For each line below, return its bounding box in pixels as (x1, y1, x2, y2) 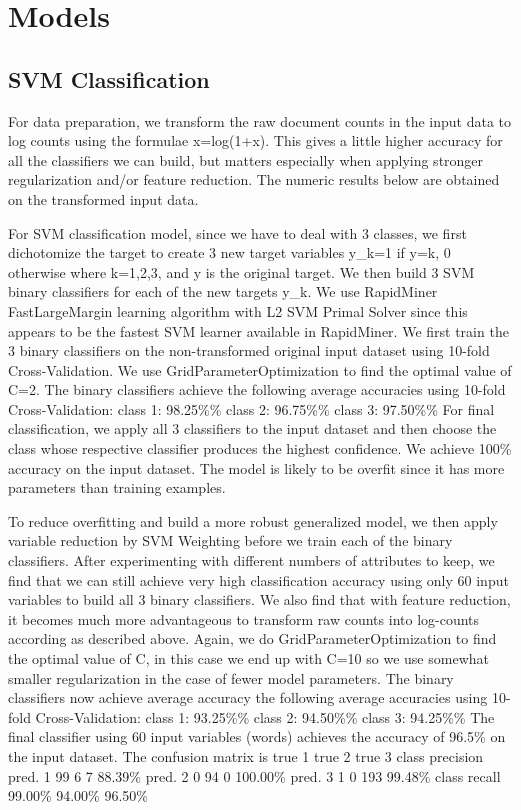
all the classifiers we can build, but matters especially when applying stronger (8, 149, 484, 170)
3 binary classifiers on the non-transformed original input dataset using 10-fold (8, 340, 490, 361)
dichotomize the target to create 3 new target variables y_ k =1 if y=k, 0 (8, 242, 451, 263)
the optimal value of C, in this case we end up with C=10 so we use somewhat (8, 648, 489, 669)
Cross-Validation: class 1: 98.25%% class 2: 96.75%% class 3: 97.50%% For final (8, 398, 495, 419)
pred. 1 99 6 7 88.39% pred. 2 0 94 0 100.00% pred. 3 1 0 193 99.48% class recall (8, 765, 501, 786)
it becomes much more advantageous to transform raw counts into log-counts (8, 608, 480, 629)
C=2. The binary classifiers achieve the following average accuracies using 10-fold (8, 379, 506, 400)
